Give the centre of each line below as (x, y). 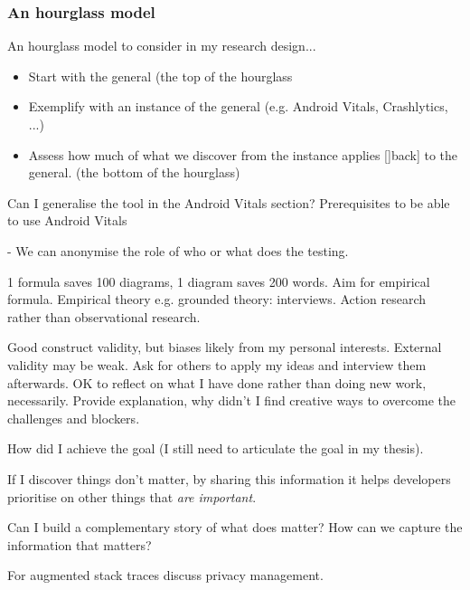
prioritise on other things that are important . (132, 496)
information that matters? (80, 544)
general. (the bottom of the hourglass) (134, 172)
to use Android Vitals (67, 220)
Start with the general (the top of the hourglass (160, 76)
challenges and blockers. (74, 418)
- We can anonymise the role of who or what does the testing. (178, 250)
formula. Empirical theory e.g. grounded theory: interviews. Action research (217, 299)
